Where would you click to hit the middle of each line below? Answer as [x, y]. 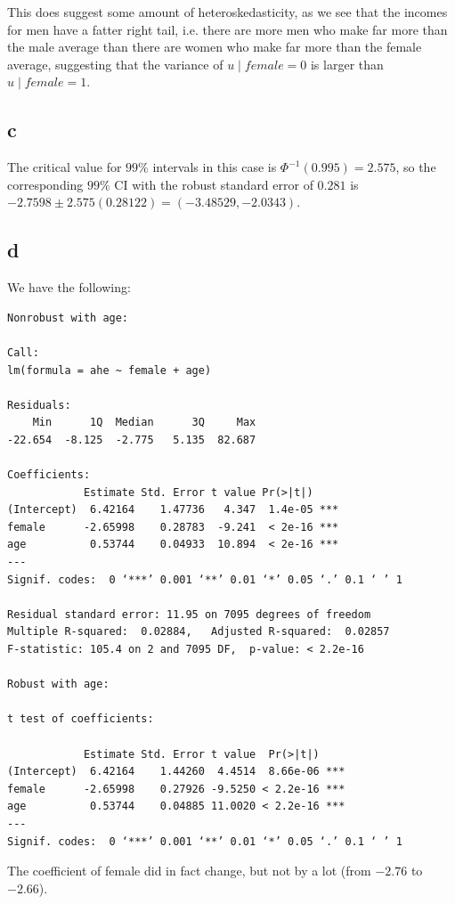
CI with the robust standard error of [214, 184]
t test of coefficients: [81, 719]
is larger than [347, 64]
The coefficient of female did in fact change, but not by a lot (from [189, 871]
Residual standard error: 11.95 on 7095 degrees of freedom [189, 614]
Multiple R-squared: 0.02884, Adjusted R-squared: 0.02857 [199, 632]
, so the [416, 167]
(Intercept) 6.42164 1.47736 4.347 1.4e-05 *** [173, 510]
